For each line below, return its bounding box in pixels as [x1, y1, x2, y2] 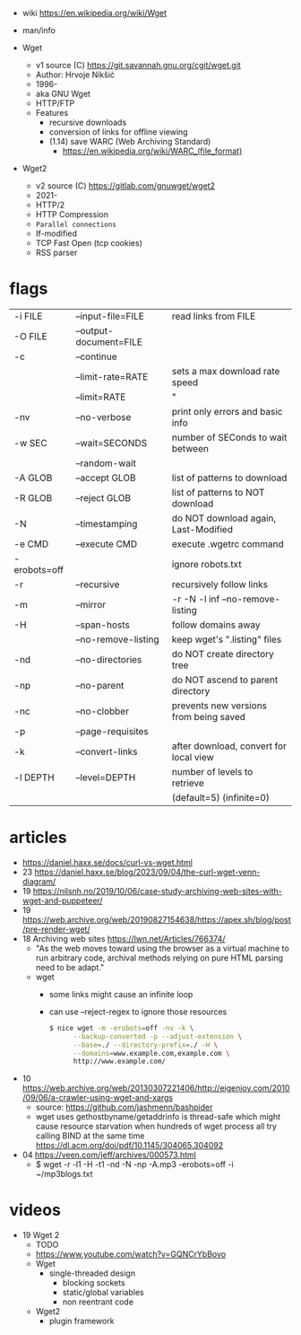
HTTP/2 [35, 199, 65, 210]
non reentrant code [62, 1296, 134, 1307]
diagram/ [21, 875, 56, 887]
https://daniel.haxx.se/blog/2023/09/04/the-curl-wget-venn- [34, 866, 261, 877]
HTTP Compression [35, 209, 109, 219]
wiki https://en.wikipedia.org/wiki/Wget [21, 8, 168, 18]
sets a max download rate [171, 364, 280, 377]
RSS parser [35, 247, 78, 258]
